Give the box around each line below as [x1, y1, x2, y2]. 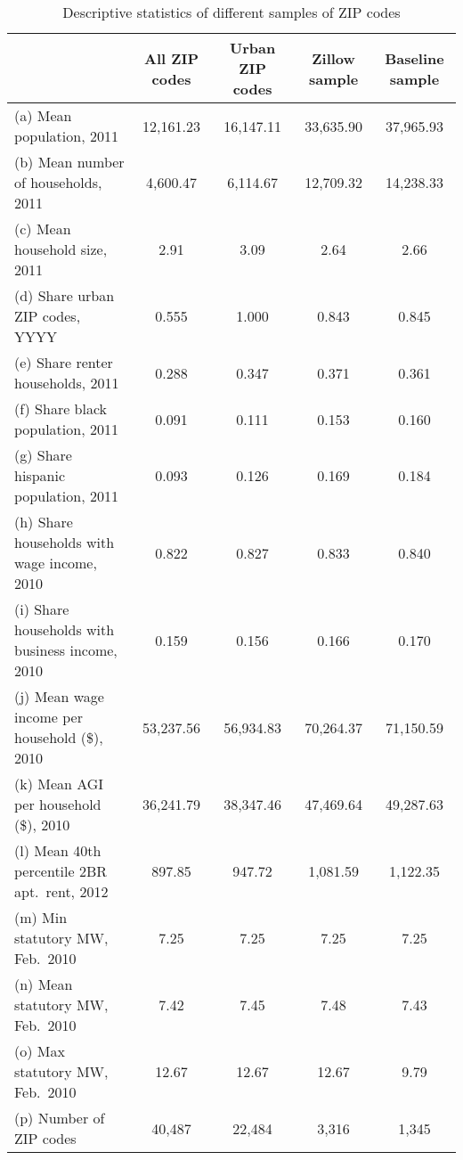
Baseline [385, 47, 444, 69]
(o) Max [14, 1041, 65, 1061]
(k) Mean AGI [14, 773, 104, 794]
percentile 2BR [14, 861, 108, 881]
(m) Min [14, 907, 68, 927]
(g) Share [14, 445, 72, 465]
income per [14, 707, 83, 727]
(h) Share [14, 511, 73, 532]
